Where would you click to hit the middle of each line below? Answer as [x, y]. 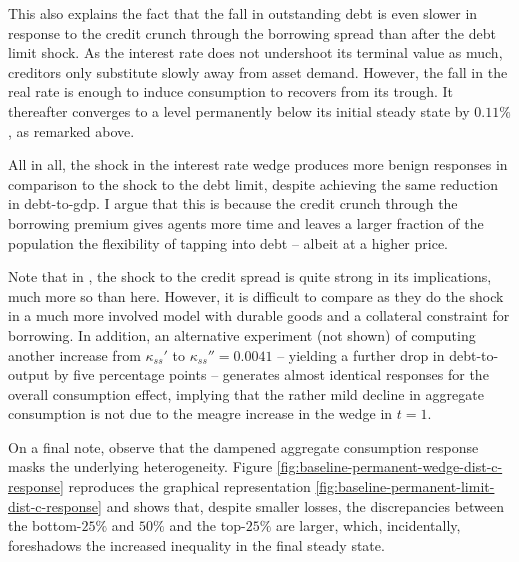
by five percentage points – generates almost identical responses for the [271, 374]
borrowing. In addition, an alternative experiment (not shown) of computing [242, 334]
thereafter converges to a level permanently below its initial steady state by [239, 110]
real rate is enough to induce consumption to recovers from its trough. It [231, 91]
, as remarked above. [71, 130]
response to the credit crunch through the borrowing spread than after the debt [252, 32]
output [29, 374]
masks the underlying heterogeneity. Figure [140, 466]
